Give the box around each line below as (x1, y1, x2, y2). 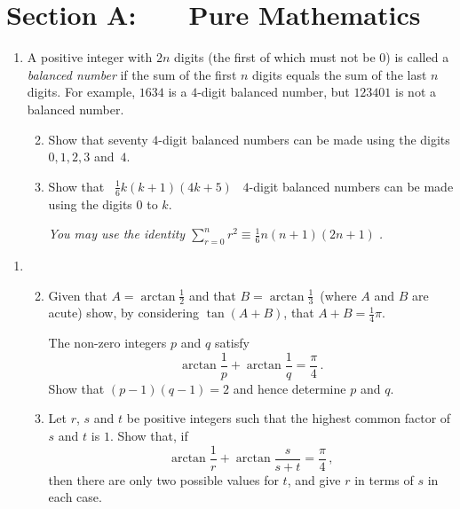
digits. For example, (27, 82, 136, 101)
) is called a (385, 48, 449, 67)
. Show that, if (109, 427, 188, 444)
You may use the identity (48, 224, 186, 243)
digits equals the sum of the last (252, 65, 427, 83)
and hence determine (233, 379, 346, 397)
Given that (48, 286, 107, 304)
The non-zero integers (48, 333, 167, 352)
